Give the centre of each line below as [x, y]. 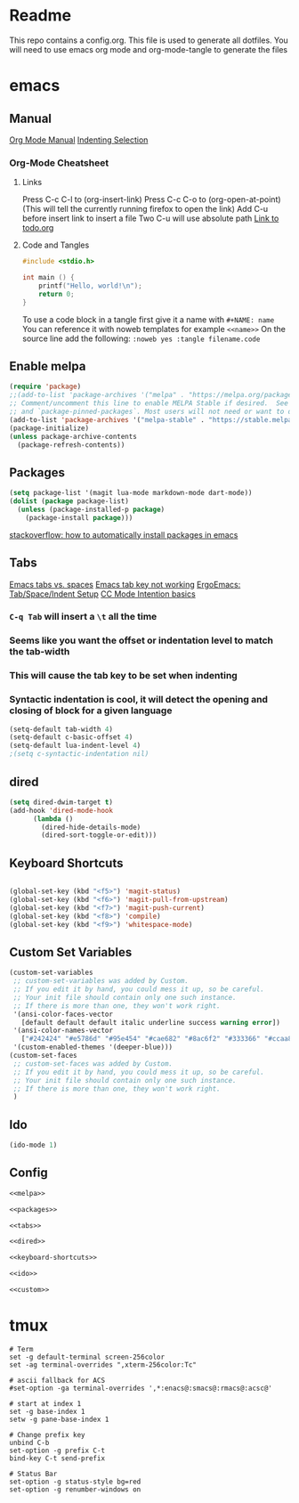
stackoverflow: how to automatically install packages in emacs [124, 534]
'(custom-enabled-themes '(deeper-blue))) [93, 1047]
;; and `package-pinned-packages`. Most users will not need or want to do [153, 412]
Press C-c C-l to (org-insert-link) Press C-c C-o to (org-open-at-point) [152, 199]
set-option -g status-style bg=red [75, 1482]
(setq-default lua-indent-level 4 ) [75, 746]
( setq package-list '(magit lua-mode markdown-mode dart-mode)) [131, 493]
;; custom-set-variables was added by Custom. [101, 981]
